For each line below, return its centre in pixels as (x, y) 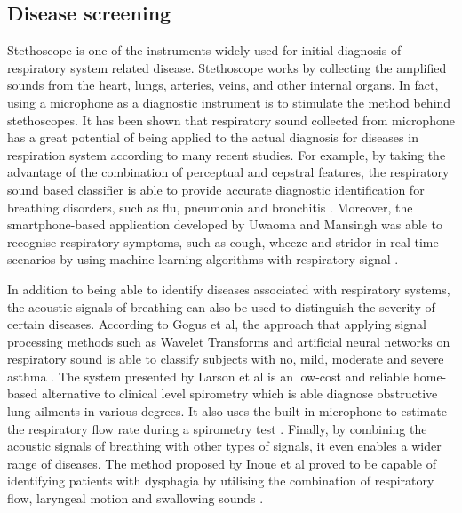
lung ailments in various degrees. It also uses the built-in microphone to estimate (227, 411)
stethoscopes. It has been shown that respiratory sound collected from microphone (231, 120)
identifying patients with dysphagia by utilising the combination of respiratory (221, 481)
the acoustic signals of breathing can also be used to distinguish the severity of (221, 306)
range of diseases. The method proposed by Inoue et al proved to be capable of (222, 463)
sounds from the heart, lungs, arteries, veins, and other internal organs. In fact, (223, 85)
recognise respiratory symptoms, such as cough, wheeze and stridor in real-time (223, 241)
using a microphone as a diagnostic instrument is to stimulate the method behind (229, 102)
